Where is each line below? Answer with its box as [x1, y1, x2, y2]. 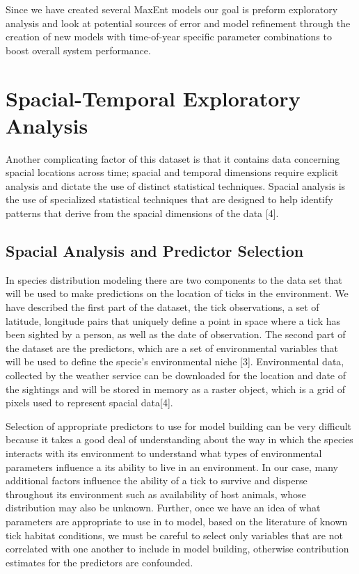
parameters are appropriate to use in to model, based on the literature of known [6, 513, 348, 528]
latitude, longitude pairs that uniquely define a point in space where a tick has [6, 313, 341, 328]
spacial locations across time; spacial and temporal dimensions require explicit [6, 165, 339, 180]
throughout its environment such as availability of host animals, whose [6, 486, 306, 501]
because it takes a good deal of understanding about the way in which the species [6, 432, 353, 447]
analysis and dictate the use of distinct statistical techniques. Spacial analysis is [6, 178, 346, 193]
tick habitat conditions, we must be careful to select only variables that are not [6, 527, 343, 542]
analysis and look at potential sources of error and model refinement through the [6, 15, 351, 30]
